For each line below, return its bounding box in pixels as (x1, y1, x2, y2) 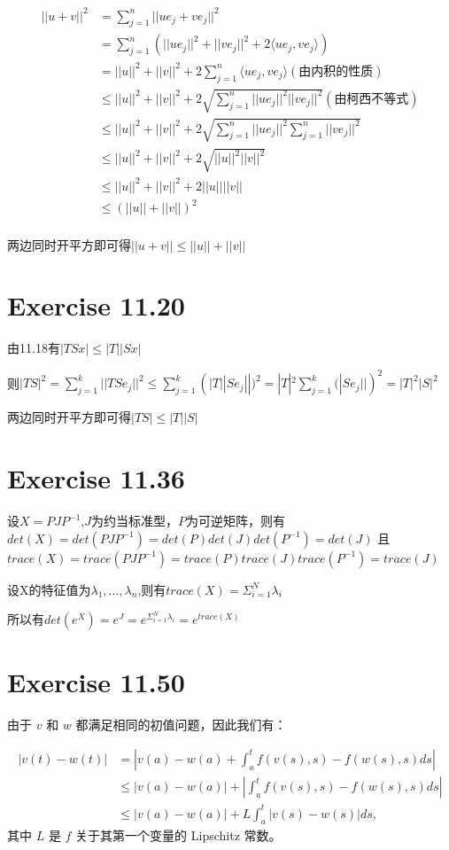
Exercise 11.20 (7, 287, 185, 324)
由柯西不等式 (334, 92, 409, 105)
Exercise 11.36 (7, 460, 185, 496)
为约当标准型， (91, 511, 179, 530)
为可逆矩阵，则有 (186, 511, 286, 530)
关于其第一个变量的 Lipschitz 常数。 (75, 826, 282, 845)
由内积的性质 (298, 65, 374, 78)
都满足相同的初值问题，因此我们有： (75, 715, 287, 734)
